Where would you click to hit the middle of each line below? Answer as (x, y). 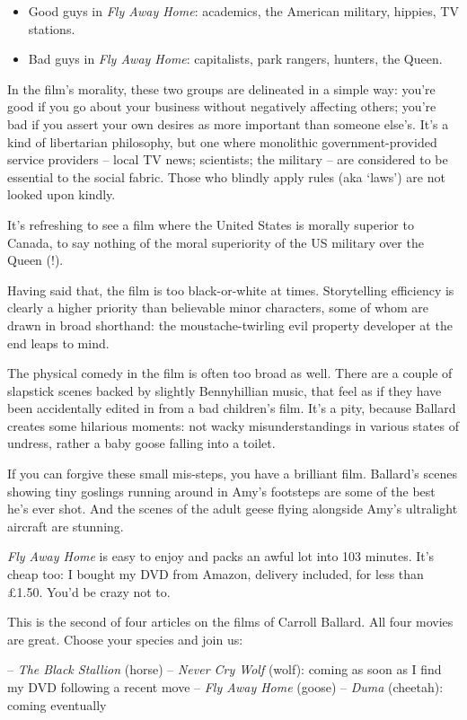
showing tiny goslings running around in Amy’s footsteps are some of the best (221, 491)
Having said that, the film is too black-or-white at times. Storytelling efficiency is (231, 290)
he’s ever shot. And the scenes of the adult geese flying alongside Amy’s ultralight (233, 509)
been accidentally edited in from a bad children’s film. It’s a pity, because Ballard (232, 408)
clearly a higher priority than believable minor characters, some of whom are (218, 307)
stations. (52, 28)
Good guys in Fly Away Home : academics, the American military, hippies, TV (243, 11)
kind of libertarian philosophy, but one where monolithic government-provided (222, 141)
